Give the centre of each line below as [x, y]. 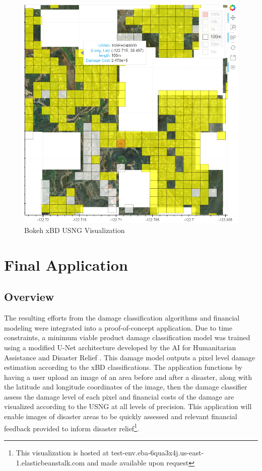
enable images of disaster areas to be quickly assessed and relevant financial [121, 416]
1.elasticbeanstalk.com [50, 462]
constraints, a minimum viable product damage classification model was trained [127, 337]
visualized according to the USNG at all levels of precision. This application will [128, 406]
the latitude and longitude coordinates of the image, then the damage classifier [126, 387]
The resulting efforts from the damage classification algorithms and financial [122, 318]
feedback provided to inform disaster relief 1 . [72, 427]
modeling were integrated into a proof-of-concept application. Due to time [118, 327]
